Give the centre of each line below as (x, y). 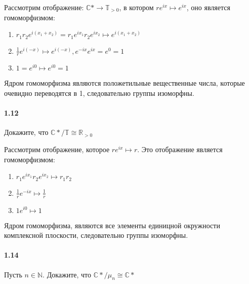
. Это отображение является (180, 149)
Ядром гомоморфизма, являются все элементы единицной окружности (112, 225)
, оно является (208, 7)
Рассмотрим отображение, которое (57, 149)
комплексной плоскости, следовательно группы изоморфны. (96, 235)
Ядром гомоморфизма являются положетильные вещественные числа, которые (124, 83)
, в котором (136, 7)
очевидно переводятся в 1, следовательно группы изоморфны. (99, 93)
